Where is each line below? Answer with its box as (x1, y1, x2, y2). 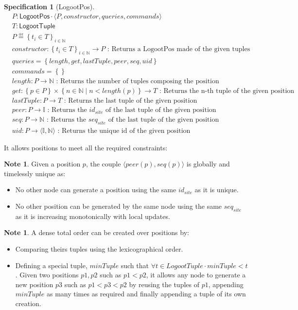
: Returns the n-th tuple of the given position (159, 88, 295, 95)
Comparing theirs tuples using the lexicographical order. (15, 243, 183, 254)
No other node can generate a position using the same (15, 184, 176, 195)
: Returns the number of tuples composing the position (56, 78, 219, 85)
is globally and (186, 159, 230, 169)
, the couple (86, 159, 121, 169)
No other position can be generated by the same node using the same (15, 201, 222, 211)
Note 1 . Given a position (4, 159, 81, 169)
